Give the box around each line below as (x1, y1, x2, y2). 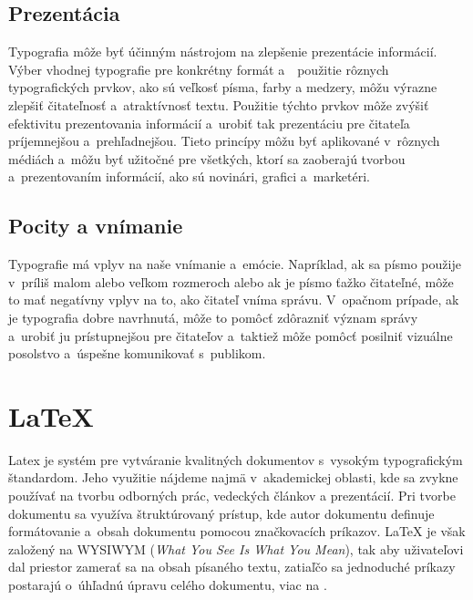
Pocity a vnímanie (8, 212, 183, 240)
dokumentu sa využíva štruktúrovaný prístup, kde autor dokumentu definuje (8, 503, 435, 522)
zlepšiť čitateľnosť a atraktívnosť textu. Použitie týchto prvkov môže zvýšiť (8, 95, 429, 114)
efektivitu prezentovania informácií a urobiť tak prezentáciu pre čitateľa (8, 113, 410, 132)
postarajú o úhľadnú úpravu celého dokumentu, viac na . (8, 575, 327, 594)
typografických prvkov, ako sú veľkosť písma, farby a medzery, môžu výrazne (8, 78, 437, 97)
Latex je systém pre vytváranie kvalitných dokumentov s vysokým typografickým (8, 450, 463, 469)
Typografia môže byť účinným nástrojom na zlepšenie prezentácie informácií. (8, 42, 437, 61)
